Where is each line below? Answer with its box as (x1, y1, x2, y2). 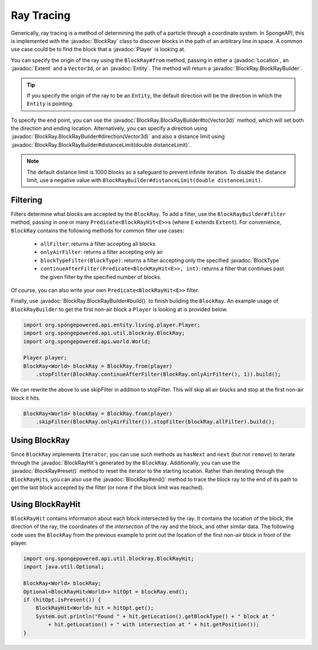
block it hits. (11, 394, 41, 402)
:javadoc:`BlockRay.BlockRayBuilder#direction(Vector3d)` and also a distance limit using (11, 133, 225, 140)
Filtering (11, 195, 42, 205)
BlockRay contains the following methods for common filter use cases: (11, 227, 185, 234)
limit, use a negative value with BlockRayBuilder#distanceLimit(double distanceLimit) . (26, 177, 263, 184)
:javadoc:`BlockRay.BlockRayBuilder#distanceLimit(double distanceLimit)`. (11, 141, 191, 148)
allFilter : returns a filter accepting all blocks (40, 240, 156, 247)
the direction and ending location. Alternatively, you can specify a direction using (11, 125, 208, 132)
